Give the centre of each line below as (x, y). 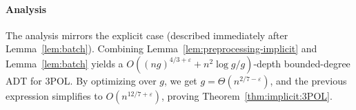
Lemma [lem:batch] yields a (65, 63)
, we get (181, 80)
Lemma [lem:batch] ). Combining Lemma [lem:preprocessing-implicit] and (161, 48)
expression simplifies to (54, 95)
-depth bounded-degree (302, 63)
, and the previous (308, 80)
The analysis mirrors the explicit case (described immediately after (147, 35)
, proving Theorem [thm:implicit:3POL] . (247, 95)
